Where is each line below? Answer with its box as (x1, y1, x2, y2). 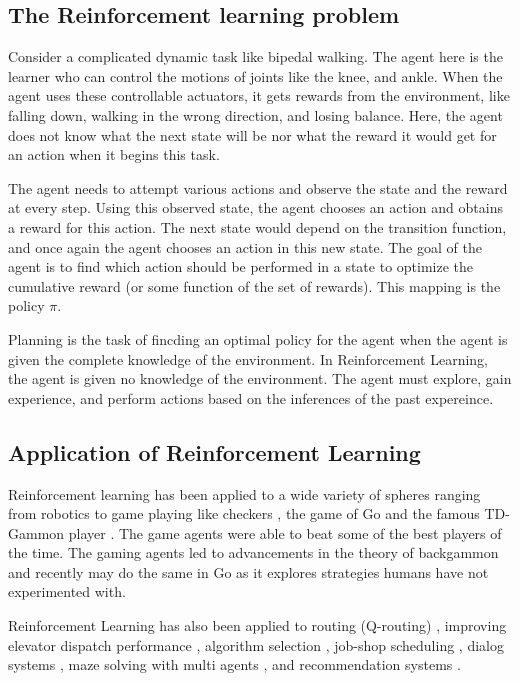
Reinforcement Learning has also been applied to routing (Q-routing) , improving (8, 615, 507, 636)
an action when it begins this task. (8, 144, 220, 165)
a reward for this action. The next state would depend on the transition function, (8, 216, 507, 237)
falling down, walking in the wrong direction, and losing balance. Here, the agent (8, 104, 503, 125)
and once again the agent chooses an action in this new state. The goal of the (8, 236, 482, 257)
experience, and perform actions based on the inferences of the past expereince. (8, 387, 494, 408)
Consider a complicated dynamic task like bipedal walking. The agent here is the (8, 46, 503, 67)
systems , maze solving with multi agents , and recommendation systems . (8, 654, 461, 675)
